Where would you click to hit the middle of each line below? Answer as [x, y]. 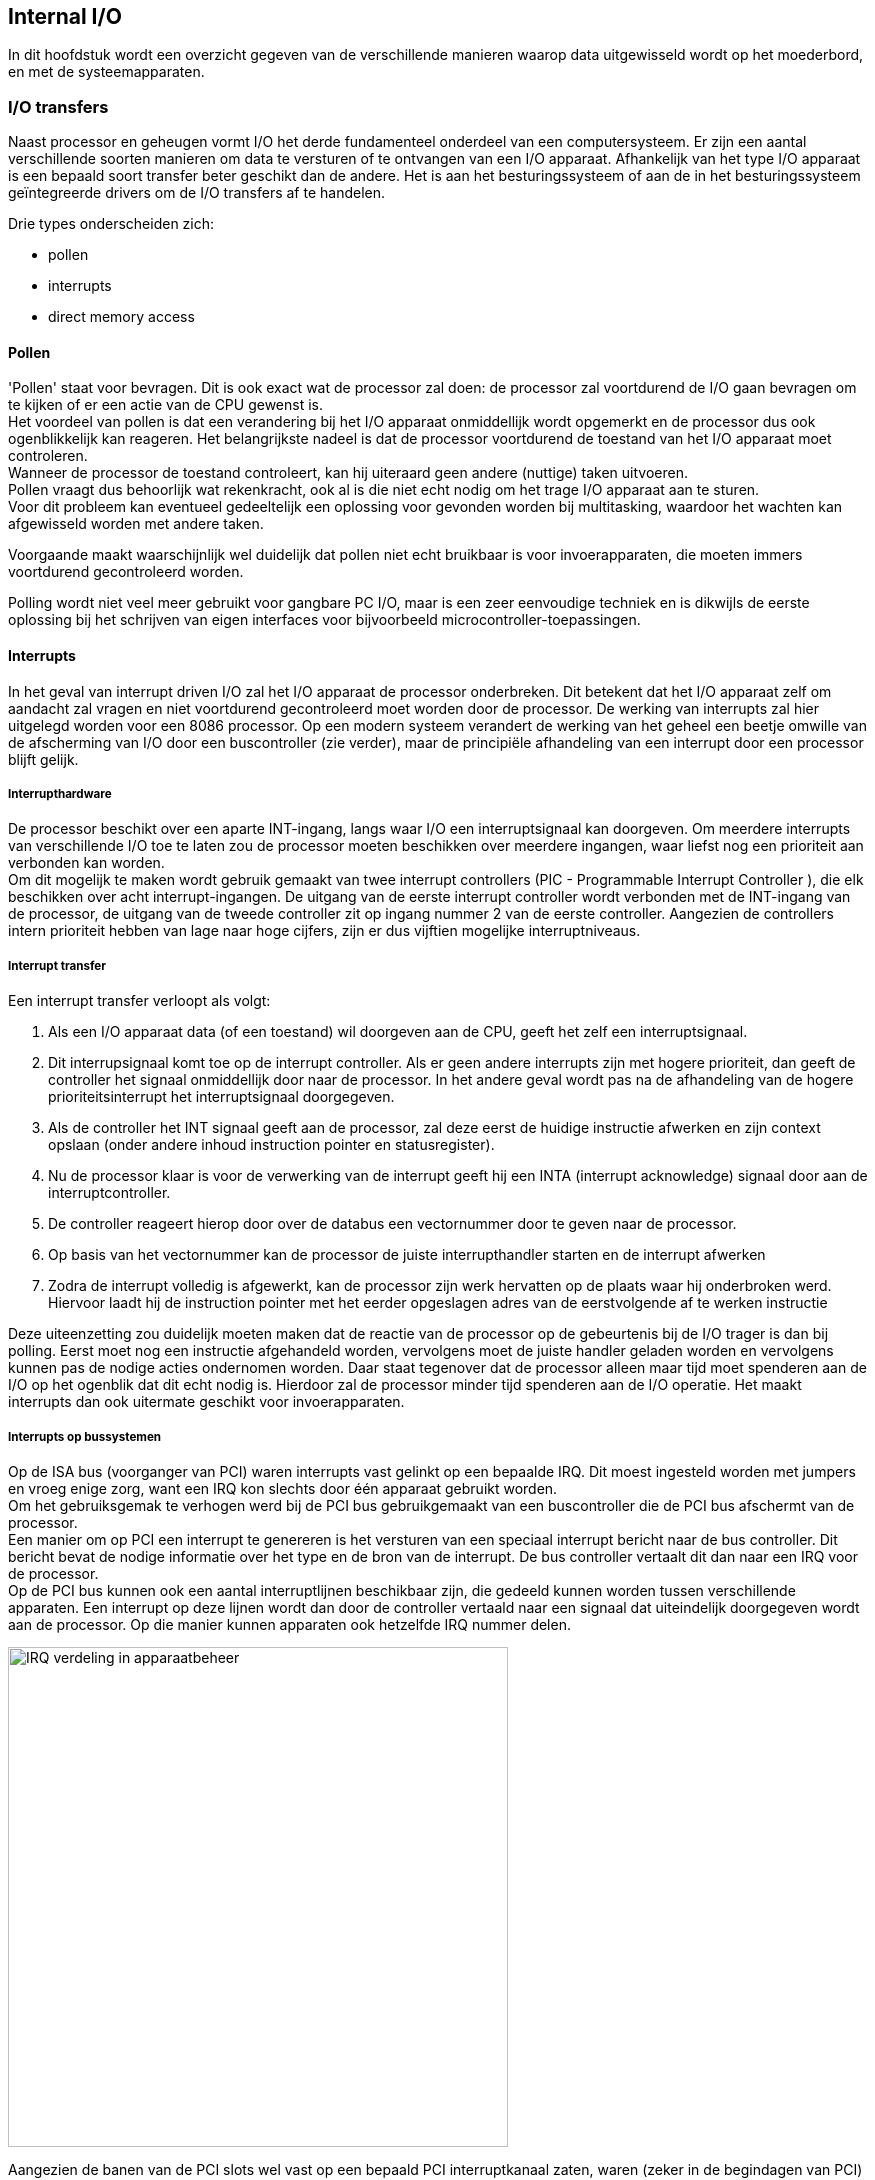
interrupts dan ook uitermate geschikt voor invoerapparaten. [206, 1402]
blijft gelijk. [43, 759]
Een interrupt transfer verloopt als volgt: [139, 1001]
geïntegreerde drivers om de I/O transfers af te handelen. [197, 193]
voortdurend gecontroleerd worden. [126, 572]
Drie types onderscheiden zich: [111, 224]
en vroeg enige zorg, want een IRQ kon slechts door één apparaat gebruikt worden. [283, 1488]
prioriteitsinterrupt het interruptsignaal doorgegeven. [221, 1097]
